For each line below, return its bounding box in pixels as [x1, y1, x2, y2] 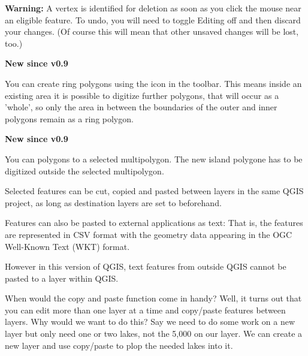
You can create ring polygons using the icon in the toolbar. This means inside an [5, 77, 302, 89]
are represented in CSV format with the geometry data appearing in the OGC [5, 228, 292, 240]
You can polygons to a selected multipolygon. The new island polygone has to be [5, 152, 303, 165]
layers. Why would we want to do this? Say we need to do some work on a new [5, 315, 295, 328]
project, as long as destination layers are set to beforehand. [5, 196, 222, 209]
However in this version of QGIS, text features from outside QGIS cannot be [5, 260, 286, 273]
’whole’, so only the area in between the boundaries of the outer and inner [5, 101, 277, 113]
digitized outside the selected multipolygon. [5, 164, 164, 177]
